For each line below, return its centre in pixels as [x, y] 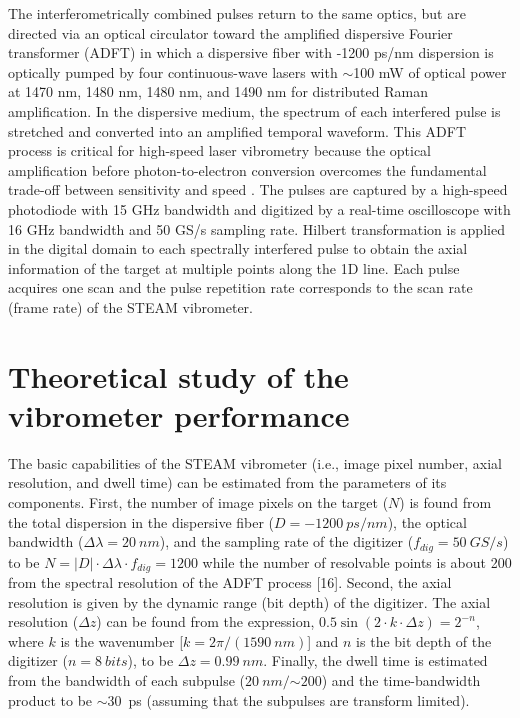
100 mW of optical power [430, 71]
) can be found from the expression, [205, 621]
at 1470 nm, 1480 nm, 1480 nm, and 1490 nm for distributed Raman [218, 91]
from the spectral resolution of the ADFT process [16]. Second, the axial [230, 582]
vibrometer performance [179, 414]
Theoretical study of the [178, 375]
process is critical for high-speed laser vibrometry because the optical [220, 150]
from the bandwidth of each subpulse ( [127, 680]
